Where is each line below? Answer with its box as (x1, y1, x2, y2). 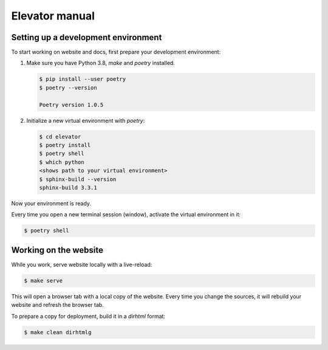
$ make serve (24, 277, 63, 284)
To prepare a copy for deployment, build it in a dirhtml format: (11, 312, 166, 320)
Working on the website (11, 245, 103, 255)
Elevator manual (11, 9, 95, 22)
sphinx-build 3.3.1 (39, 184, 97, 191)
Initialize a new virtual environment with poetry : (26, 117, 145, 124)
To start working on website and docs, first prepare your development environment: (11, 49, 221, 56)
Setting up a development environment (11, 32, 162, 43)
